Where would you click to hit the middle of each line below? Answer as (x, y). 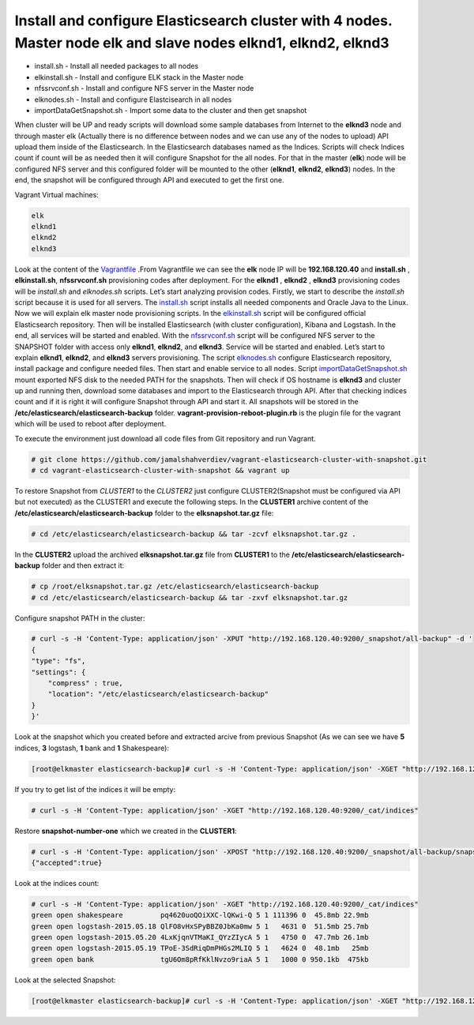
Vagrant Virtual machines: (56, 194)
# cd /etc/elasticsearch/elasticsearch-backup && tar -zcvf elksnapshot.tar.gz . (194, 534)
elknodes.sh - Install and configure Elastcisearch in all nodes (133, 99)
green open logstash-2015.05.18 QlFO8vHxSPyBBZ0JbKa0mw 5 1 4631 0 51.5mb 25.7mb (200, 926)
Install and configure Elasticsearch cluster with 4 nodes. (203, 21)
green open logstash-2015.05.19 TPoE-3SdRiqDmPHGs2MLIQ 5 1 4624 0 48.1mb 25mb (200, 948)
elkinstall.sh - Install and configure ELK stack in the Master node (139, 77)
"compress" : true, (86, 683)
